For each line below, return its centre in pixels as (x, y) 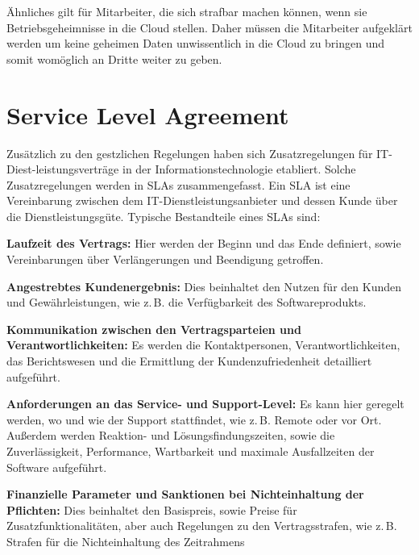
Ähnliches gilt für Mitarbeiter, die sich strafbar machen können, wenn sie (187, 11)
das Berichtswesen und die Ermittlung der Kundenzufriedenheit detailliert (189, 361)
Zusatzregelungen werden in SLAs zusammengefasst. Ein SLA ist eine (178, 184)
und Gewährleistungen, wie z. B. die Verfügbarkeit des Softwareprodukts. (187, 302)
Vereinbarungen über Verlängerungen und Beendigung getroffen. (165, 259)
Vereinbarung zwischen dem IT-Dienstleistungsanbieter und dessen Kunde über (202, 200)
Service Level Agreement (148, 114)
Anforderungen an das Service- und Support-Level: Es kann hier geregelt (205, 404)
